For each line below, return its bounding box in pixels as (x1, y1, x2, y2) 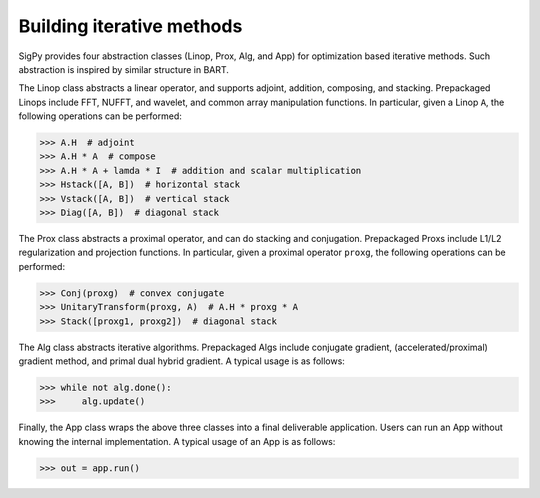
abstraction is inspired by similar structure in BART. (18, 63, 230, 75)
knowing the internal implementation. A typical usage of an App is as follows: (18, 435, 336, 447)
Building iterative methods (18, 15, 243, 37)
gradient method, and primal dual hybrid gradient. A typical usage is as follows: (18, 355, 345, 367)
